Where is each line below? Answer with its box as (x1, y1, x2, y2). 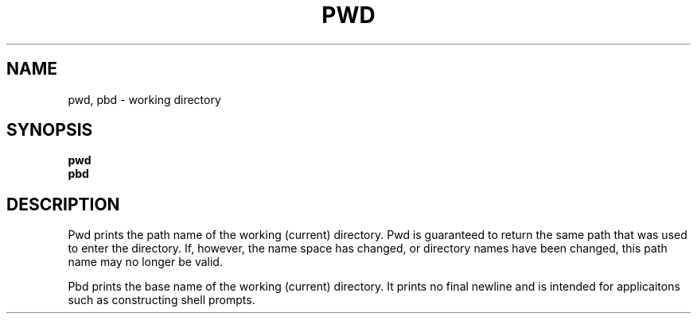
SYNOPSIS (6, 120, 93, 141)
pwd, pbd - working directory (68, 92, 221, 106)
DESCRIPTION (6, 194, 120, 214)
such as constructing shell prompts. (68, 293, 255, 307)
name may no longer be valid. (68, 255, 223, 269)
